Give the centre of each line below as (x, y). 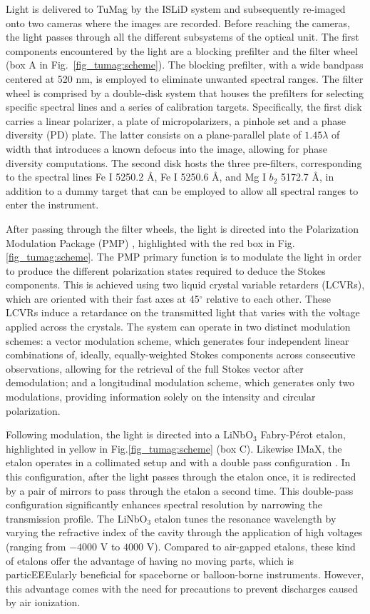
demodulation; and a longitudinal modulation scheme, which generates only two (180, 382)
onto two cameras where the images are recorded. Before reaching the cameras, (178, 22)
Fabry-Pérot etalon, (303, 434)
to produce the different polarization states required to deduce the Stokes (166, 270)
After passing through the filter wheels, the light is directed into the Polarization (182, 228)
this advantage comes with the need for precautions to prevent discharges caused (182, 588)
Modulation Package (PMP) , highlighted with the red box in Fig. (150, 242)
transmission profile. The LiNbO (77, 518)
